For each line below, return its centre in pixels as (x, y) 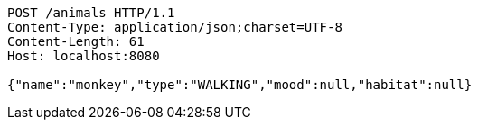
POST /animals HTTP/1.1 (91, 13)
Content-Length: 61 (76, 41)
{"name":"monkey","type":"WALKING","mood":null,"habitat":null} (240, 85)
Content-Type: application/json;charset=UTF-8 (175, 27)
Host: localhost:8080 (84, 56)
